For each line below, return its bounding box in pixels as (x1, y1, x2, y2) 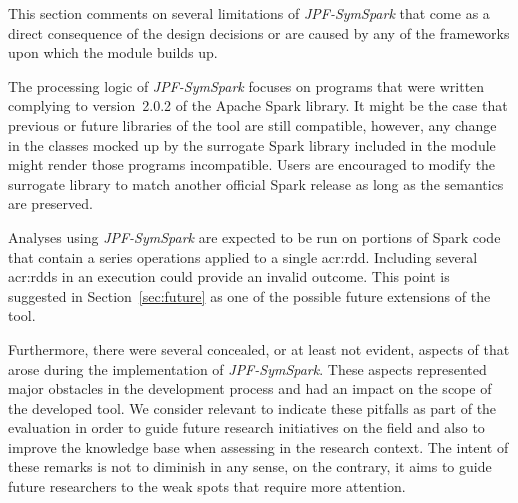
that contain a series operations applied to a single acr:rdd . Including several (8, 246, 478, 267)
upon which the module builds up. (8, 42, 218, 63)
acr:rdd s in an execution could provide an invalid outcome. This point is (8, 266, 450, 287)
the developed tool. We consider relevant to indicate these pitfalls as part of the (8, 397, 497, 418)
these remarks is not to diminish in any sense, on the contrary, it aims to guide (8, 456, 492, 477)
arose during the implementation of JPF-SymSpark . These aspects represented (8, 358, 487, 379)
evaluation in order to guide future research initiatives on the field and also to (8, 417, 485, 438)
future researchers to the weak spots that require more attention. (8, 476, 406, 497)
